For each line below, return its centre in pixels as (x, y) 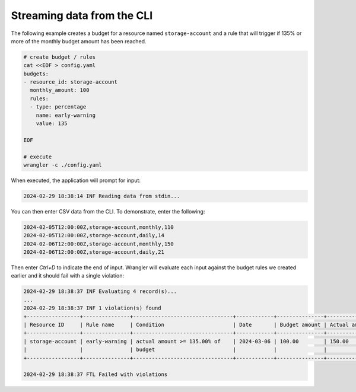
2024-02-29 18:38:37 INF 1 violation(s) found (92, 308)
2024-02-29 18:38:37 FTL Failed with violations (96, 375)
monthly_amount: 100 (60, 90)
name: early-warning (66, 115)
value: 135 (52, 124)
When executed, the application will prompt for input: (76, 180)
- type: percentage (58, 107)
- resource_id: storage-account (71, 82)
